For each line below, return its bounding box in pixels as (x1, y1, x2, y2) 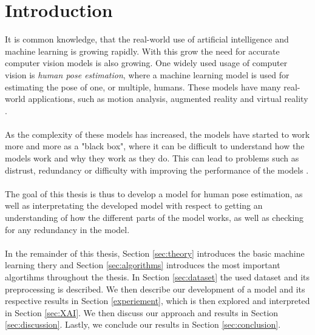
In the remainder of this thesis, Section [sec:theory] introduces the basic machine (5, 246, 305, 259)
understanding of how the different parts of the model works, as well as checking (5, 211, 304, 224)
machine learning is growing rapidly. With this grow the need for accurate (5, 44, 280, 57)
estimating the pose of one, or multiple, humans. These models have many (5, 80, 281, 93)
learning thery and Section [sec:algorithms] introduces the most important (5, 259, 280, 271)
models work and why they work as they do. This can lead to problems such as (5, 152, 299, 164)
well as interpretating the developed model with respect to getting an (5, 199, 263, 212)
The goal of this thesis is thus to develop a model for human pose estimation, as (5, 187, 303, 200)
